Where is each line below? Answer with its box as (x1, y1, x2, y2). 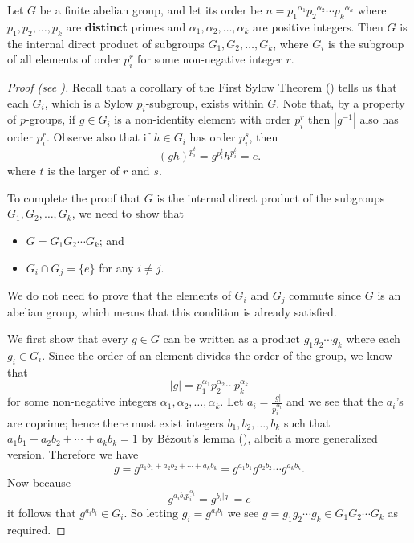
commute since (289, 287, 362, 304)
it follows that (7, 504, 76, 521)
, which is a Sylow (44, 94, 133, 111)
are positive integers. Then (253, 18, 384, 35)
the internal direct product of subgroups (7, 35, 205, 51)
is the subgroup (328, 35, 404, 51)
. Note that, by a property (276, 94, 405, 111)
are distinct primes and (66, 18, 186, 35)
